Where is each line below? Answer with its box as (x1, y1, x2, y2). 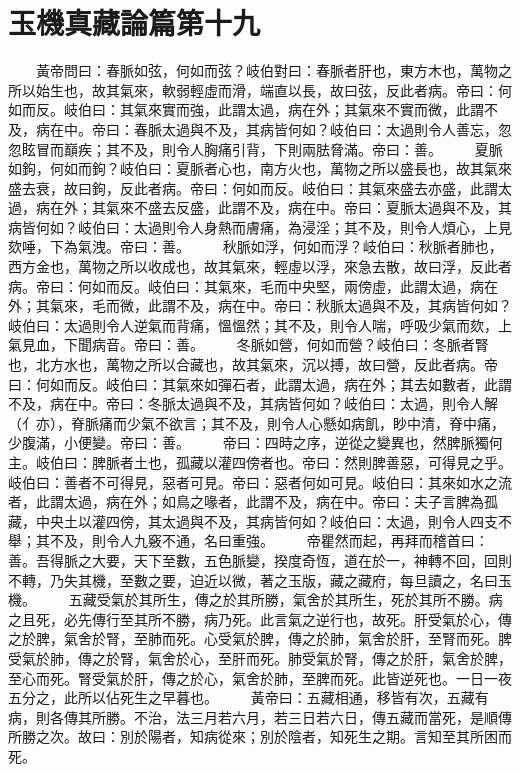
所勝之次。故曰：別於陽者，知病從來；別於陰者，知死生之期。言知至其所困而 (8, 726, 512, 747)
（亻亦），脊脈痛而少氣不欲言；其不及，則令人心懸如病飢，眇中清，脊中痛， (8, 412, 505, 433)
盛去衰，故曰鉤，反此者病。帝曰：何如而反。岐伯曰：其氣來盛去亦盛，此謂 (8, 177, 498, 198)
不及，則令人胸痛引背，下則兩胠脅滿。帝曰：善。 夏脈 (119, 138, 503, 159)
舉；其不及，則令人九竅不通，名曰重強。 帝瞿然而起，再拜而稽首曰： (8, 530, 489, 551)
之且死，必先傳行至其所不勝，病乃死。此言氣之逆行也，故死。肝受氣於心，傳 (8, 608, 512, 629)
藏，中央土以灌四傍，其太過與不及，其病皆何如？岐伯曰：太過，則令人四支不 (8, 510, 512, 531)
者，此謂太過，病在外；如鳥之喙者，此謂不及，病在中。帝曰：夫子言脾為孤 (8, 491, 498, 512)
